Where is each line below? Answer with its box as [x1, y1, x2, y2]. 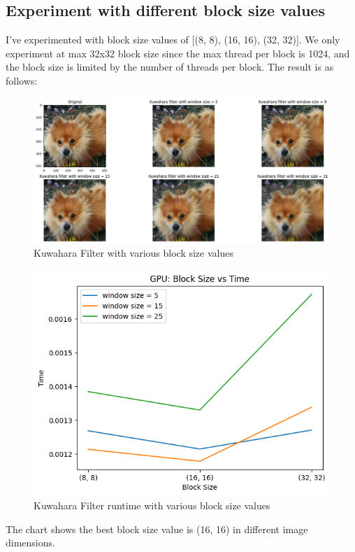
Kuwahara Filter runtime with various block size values [34, 498, 270, 513]
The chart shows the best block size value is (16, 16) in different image [6, 521, 308, 536]
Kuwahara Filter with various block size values [34, 246, 233, 260]
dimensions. [6, 535, 55, 550]
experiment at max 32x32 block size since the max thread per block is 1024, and [6, 45, 350, 60]
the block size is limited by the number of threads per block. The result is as [6, 59, 334, 74]
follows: [6, 73, 38, 87]
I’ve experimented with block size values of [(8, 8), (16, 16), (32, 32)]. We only [6, 32, 340, 47]
